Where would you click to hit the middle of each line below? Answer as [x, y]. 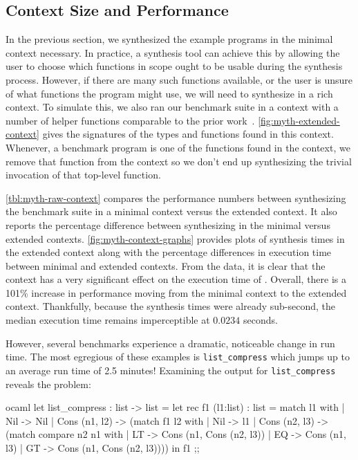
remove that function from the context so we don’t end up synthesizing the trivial [179, 161]
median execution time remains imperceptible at [108, 320]
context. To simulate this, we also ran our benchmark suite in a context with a [172, 107]
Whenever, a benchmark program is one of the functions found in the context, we [178, 147]
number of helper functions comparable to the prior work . [130, 120]
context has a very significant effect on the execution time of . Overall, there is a [176, 279]
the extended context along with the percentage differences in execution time [169, 252]
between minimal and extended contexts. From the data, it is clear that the [166, 265]
